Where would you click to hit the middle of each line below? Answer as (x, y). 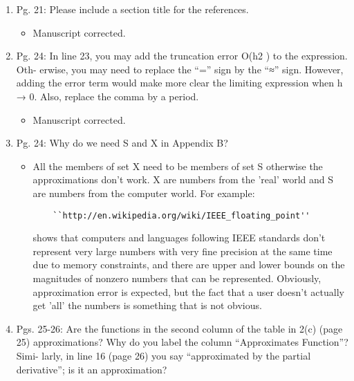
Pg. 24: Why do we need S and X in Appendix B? (122, 143)
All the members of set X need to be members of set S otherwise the (178, 166)
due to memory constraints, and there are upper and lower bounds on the (189, 264)
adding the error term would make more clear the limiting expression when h (179, 83)
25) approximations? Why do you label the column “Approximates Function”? (182, 342)
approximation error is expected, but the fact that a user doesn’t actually (188, 291)
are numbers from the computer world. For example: (144, 193)
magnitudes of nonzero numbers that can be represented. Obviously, (177, 278)
